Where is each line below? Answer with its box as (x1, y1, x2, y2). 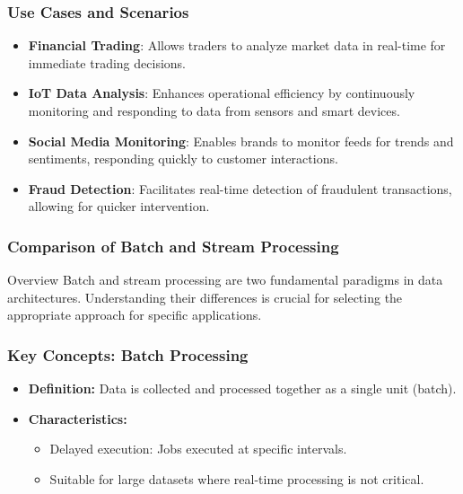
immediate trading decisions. (28, 53, 186, 72)
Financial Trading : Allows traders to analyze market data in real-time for (28, 36, 446, 55)
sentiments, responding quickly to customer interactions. (28, 149, 338, 168)
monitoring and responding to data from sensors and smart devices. (28, 101, 400, 119)
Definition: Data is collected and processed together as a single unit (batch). (28, 379, 457, 398)
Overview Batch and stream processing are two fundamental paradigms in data (7, 270, 443, 289)
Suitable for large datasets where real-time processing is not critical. (49, 469, 424, 488)
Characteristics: (28, 409, 127, 428)
